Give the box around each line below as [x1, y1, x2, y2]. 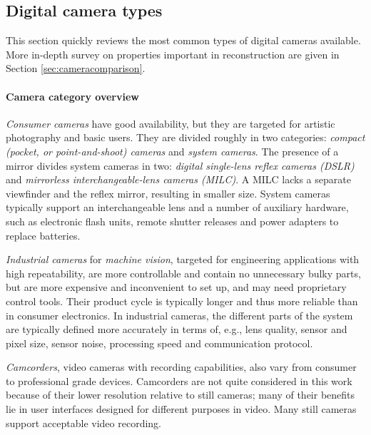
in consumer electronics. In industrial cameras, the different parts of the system [6, 307, 353, 322]
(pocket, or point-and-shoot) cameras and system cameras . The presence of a [6, 143, 339, 158]
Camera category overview [6, 88, 139, 103]
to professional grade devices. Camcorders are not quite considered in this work [6, 373, 352, 388]
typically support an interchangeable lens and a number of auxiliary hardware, [6, 200, 349, 215]
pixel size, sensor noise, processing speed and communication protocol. [6, 335, 313, 350]
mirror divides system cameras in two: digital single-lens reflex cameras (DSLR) [6, 158, 355, 173]
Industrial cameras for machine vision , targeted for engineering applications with [6, 252, 360, 267]
